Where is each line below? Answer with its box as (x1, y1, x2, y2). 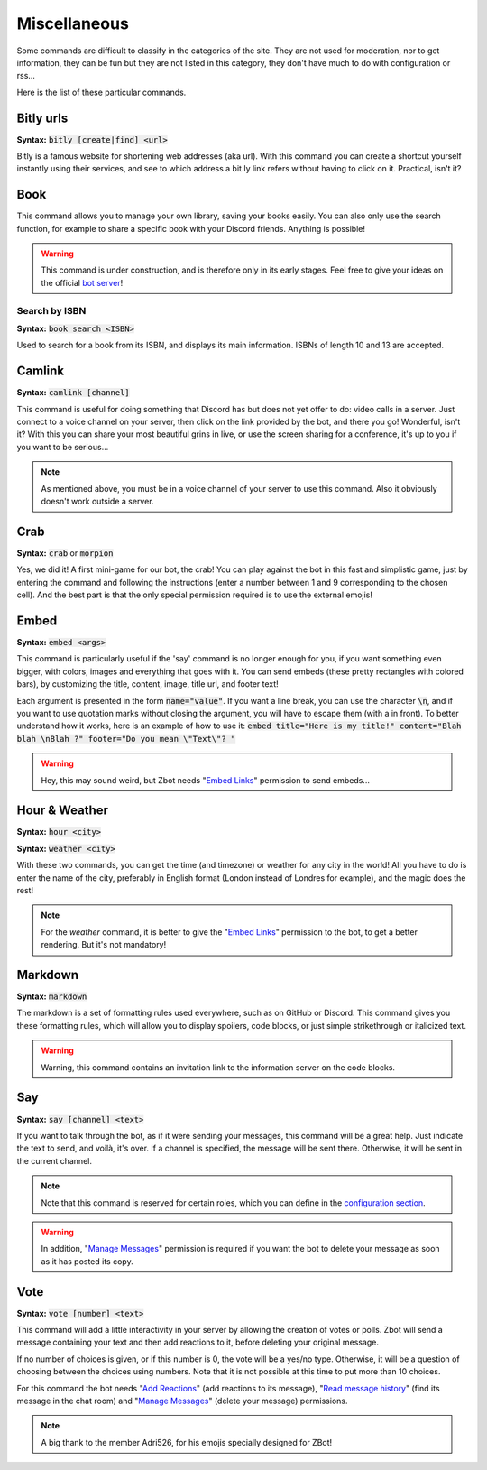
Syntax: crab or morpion (16, 547, 114, 559)
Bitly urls (16, 110, 69, 125)
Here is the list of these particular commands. (16, 87, 187, 97)
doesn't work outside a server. (41, 496, 154, 507)
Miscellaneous (16, 14, 130, 33)
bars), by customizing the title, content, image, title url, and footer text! (16, 679, 279, 689)
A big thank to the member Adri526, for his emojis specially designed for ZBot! (41, 1437, 333, 1447)
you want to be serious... (16, 441, 109, 452)
